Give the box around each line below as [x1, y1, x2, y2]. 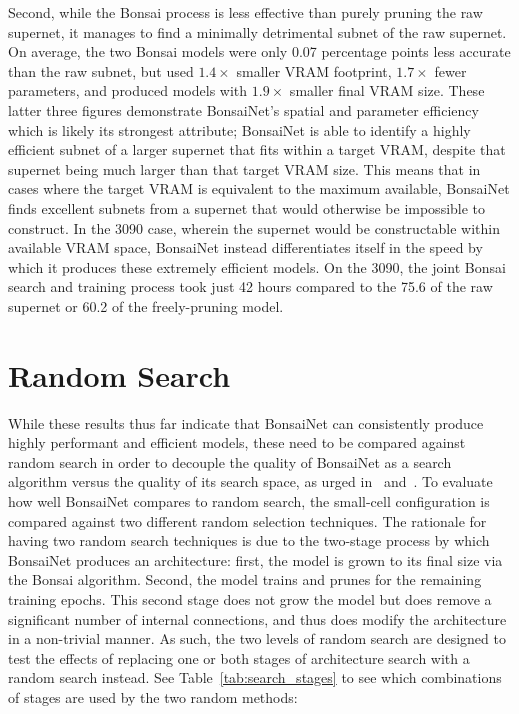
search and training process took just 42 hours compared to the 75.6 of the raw [8, 276, 493, 297]
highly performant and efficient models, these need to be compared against [8, 432, 466, 453]
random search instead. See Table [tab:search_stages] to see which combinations [8, 667, 502, 688]
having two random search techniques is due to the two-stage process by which [8, 530, 490, 551]
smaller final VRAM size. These [289, 80, 485, 101]
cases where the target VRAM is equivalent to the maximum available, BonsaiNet [8, 178, 510, 199]
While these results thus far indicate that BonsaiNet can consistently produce [8, 412, 484, 433]
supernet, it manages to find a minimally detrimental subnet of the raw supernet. [8, 21, 507, 42]
